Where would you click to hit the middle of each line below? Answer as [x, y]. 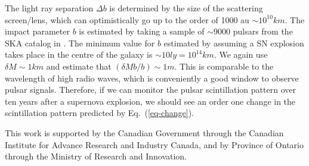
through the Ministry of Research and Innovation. [96, 156]
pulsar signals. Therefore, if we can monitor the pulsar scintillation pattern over [150, 90]
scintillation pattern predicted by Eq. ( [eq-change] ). [99, 113]
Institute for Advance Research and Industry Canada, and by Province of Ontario [154, 144]
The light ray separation [49, 8]
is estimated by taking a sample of [142, 31]
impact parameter [37, 31]
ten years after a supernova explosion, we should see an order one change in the [150, 101]
